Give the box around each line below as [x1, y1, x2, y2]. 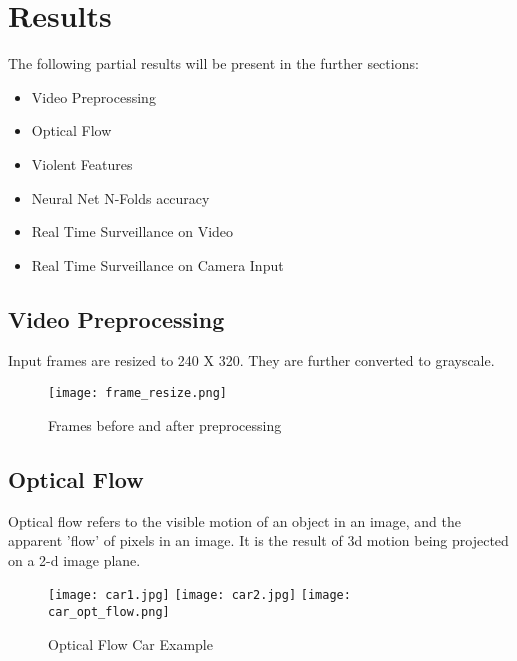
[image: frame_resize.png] [48, 386, 227, 401]
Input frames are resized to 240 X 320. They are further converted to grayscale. [8, 350, 495, 371]
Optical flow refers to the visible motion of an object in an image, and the [8, 510, 461, 531]
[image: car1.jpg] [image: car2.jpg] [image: [48, 588, 351, 603]
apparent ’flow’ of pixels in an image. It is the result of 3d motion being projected [8, 530, 509, 551]
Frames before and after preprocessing [48, 414, 282, 435]
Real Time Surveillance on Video [31, 221, 234, 242]
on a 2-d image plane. [8, 549, 141, 570]
